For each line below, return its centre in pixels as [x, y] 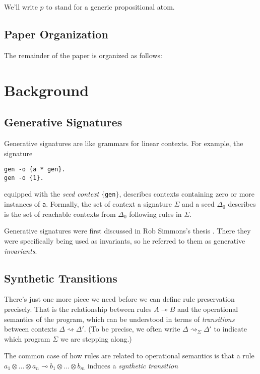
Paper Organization [56, 34]
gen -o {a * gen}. [35, 170]
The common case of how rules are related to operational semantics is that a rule [129, 356]
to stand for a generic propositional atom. [110, 7]
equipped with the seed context [52, 194]
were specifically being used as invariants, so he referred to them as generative [125, 240]
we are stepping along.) [96, 338]
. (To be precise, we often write [132, 329]
